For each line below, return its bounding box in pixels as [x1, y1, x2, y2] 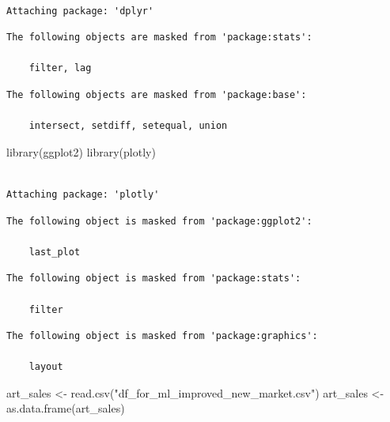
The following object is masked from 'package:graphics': [6, 330, 318, 342]
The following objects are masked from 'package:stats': [6, 32, 312, 43]
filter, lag [28, 62, 92, 74]
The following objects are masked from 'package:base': [6, 89, 307, 100]
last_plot [28, 246, 81, 258]
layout [28, 361, 63, 373]
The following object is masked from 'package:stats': [6, 273, 301, 284]
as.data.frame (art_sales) [6, 400, 125, 416]
